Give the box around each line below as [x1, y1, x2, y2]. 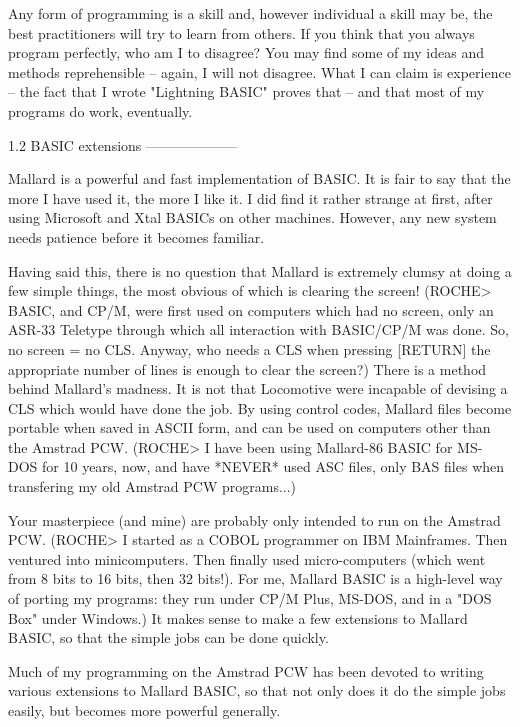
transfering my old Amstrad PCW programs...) [8, 476, 297, 497]
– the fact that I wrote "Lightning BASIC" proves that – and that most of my [8, 81, 485, 102]
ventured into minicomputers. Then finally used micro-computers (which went [8, 548, 486, 569]
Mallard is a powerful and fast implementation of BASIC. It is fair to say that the [8, 168, 511, 189]
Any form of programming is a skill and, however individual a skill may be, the [8, 3, 493, 23]
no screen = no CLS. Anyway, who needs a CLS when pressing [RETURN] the [8, 338, 491, 359]
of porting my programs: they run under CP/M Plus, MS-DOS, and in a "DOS [8, 588, 492, 609]
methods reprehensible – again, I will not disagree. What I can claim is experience [8, 61, 511, 82]
